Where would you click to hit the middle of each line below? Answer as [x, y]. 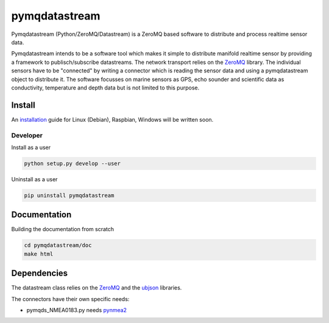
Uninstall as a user [34, 179]
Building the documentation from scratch [63, 229]
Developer [27, 135]
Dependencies [40, 273]
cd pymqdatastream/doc [58, 245]
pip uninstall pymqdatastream [69, 195]
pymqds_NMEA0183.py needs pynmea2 [77, 310]
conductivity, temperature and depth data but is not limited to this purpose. [105, 88]
